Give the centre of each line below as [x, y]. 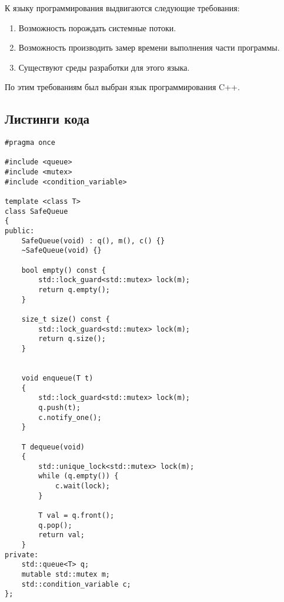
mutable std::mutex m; [66, 575]
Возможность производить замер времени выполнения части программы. [149, 47]
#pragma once [30, 143]
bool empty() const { [64, 270]
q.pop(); [55, 525]
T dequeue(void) [53, 447]
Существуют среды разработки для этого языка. [104, 67]
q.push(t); [59, 407]
